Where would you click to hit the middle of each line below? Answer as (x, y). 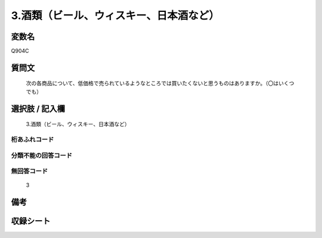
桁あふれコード (32, 140)
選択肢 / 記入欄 (38, 109)
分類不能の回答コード (42, 155)
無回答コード (30, 171)
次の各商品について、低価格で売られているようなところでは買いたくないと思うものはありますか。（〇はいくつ (160, 83)
